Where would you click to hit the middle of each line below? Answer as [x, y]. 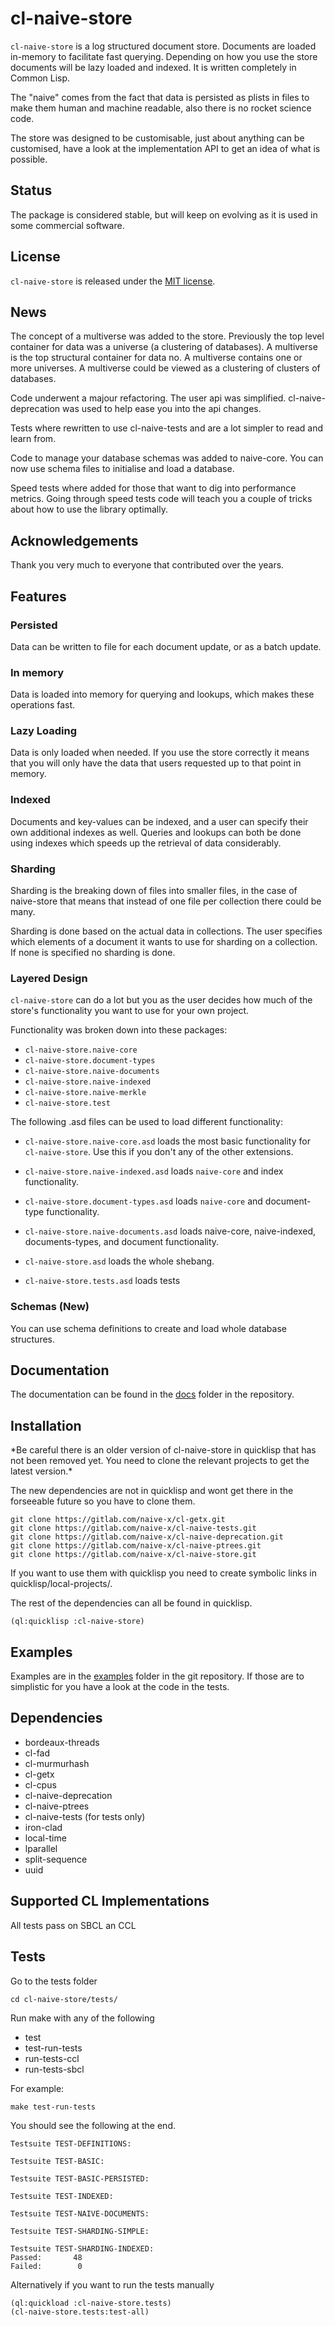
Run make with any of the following [82, 2018]
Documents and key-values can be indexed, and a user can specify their [159, 821]
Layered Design [49, 978]
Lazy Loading [44, 731]
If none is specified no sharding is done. [93, 953]
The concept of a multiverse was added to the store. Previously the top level [167, 336]
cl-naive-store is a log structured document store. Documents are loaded [163, 46]
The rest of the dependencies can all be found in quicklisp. [131, 1603]
